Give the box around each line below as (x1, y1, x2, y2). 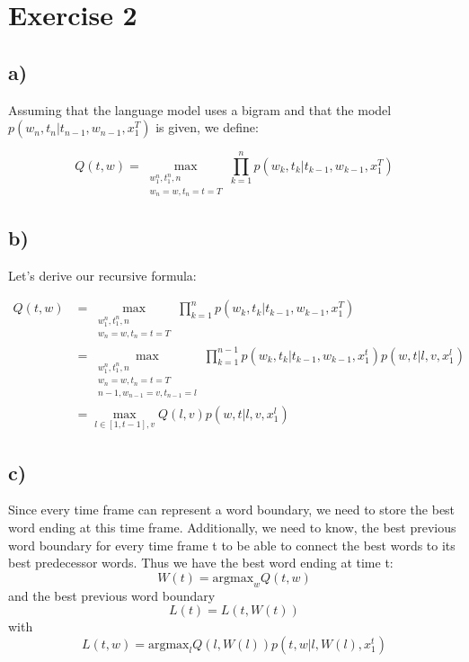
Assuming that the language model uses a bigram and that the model (8, 100, 392, 119)
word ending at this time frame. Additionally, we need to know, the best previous (8, 517, 456, 536)
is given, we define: (155, 118, 259, 137)
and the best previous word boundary (8, 586, 216, 604)
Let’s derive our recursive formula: (8, 265, 197, 284)
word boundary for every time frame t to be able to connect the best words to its (8, 535, 456, 554)
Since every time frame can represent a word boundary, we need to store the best (8, 500, 456, 519)
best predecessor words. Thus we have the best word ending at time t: (8, 553, 394, 572)
